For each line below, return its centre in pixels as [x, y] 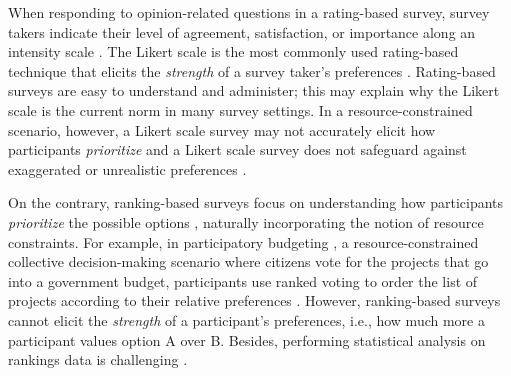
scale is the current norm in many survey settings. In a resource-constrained [240, 109]
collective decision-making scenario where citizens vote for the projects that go [248, 261]
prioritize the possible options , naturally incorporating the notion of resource [246, 221]
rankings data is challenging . [98, 359]
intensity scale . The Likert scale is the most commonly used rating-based [233, 51]
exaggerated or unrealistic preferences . [127, 168]
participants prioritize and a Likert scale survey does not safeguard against [237, 149]
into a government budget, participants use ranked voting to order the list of [243, 280]
